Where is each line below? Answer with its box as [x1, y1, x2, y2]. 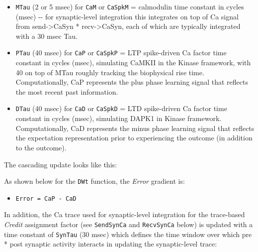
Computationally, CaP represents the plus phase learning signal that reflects [15, 77, 248, 87]
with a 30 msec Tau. [15, 30, 78, 41]
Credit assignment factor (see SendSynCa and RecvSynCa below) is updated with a [4, 219, 253, 229]
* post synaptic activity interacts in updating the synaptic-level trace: [4, 239, 217, 249]
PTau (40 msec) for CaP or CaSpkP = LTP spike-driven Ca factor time [15, 47, 227, 58]
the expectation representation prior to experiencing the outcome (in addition [15, 132, 253, 143]
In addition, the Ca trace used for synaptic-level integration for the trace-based [4, 209, 245, 220]
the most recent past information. [15, 86, 118, 97]
